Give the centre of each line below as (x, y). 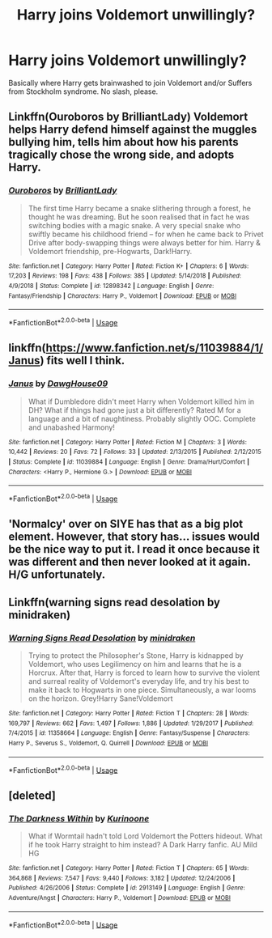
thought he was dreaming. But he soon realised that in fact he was (139, 217)
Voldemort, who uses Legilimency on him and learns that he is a (135, 664)
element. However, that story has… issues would (134, 537)
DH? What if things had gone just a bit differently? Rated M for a (134, 410)
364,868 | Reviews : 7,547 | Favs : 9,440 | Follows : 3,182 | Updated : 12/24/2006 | (122, 878)
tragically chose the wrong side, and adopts (121, 155)
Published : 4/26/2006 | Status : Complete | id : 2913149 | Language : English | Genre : (127, 888)
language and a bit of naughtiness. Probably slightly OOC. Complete (142, 418)
